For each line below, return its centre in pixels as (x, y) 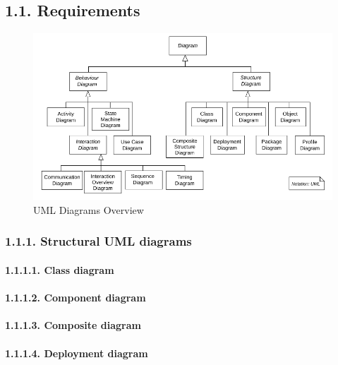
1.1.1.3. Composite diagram (73, 325)
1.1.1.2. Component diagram (76, 298)
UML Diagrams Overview (89, 209)
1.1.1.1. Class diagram (60, 269)
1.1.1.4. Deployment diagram (77, 353)
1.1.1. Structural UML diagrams (98, 241)
